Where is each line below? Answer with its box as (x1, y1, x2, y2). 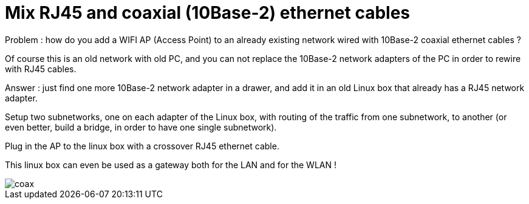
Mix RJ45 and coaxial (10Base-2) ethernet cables (5, 2, 411, 23)
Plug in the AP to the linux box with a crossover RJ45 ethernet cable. (5, 140, 279, 151)
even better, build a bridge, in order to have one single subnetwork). (5, 121, 277, 132)
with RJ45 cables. (5, 63, 77, 74)
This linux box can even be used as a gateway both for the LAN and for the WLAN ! (5, 159, 336, 170)
